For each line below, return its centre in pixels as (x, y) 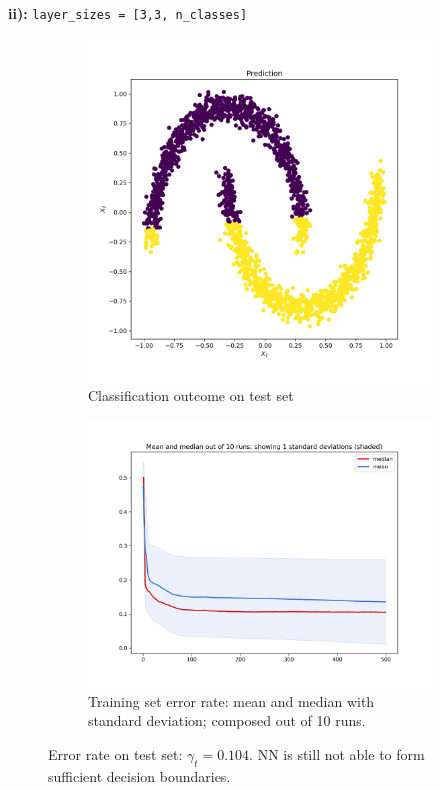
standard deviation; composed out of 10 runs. (227, 720)
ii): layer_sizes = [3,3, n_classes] (128, 13)
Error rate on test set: (115, 754)
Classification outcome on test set (191, 395)
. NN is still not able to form (337, 754)
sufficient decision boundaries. (139, 775)
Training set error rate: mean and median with (231, 700)
